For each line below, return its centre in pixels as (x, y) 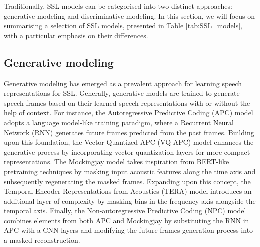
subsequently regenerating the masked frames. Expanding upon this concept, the (127, 181)
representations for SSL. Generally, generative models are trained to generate (122, 93)
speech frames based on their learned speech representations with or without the (127, 103)
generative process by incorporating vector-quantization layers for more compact (127, 152)
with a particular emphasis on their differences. (76, 35)
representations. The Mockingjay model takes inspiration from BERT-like (117, 162)
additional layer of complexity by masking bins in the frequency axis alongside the (130, 201)
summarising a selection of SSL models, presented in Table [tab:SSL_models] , (123, 26)
